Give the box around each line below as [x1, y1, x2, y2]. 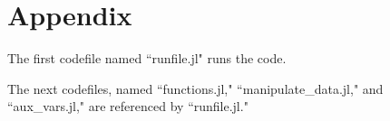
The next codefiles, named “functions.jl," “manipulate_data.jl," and [7, 79, 384, 98]
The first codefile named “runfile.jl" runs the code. [7, 49, 287, 68]
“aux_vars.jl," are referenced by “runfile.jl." [7, 97, 249, 116]
